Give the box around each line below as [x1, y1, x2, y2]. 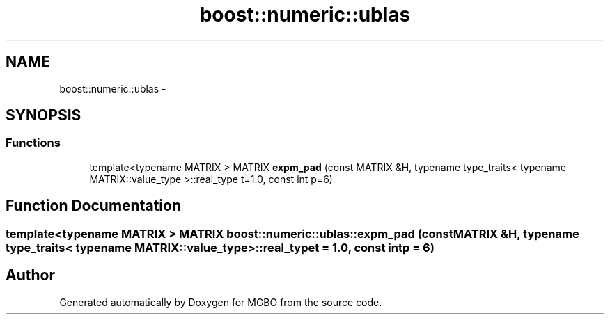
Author [6, 266, 55, 285]
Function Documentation [6, 197, 181, 215]
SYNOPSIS [6, 106, 81, 125]
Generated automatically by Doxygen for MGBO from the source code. [59, 296, 382, 308]
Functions [6, 136, 61, 150]
